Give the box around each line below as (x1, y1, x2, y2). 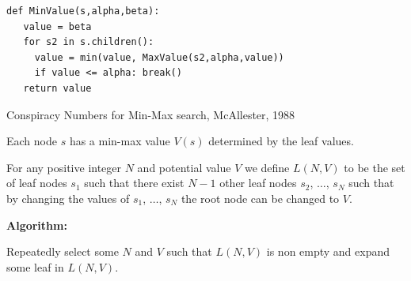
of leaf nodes (6, 174, 67, 191)
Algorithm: (6, 216, 67, 233)
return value (23, 82, 92, 94)
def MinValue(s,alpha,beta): (6, 6, 160, 17)
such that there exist (84, 174, 185, 191)
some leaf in (6, 258, 64, 275)
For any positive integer (6, 159, 122, 175)
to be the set (344, 159, 405, 175)
